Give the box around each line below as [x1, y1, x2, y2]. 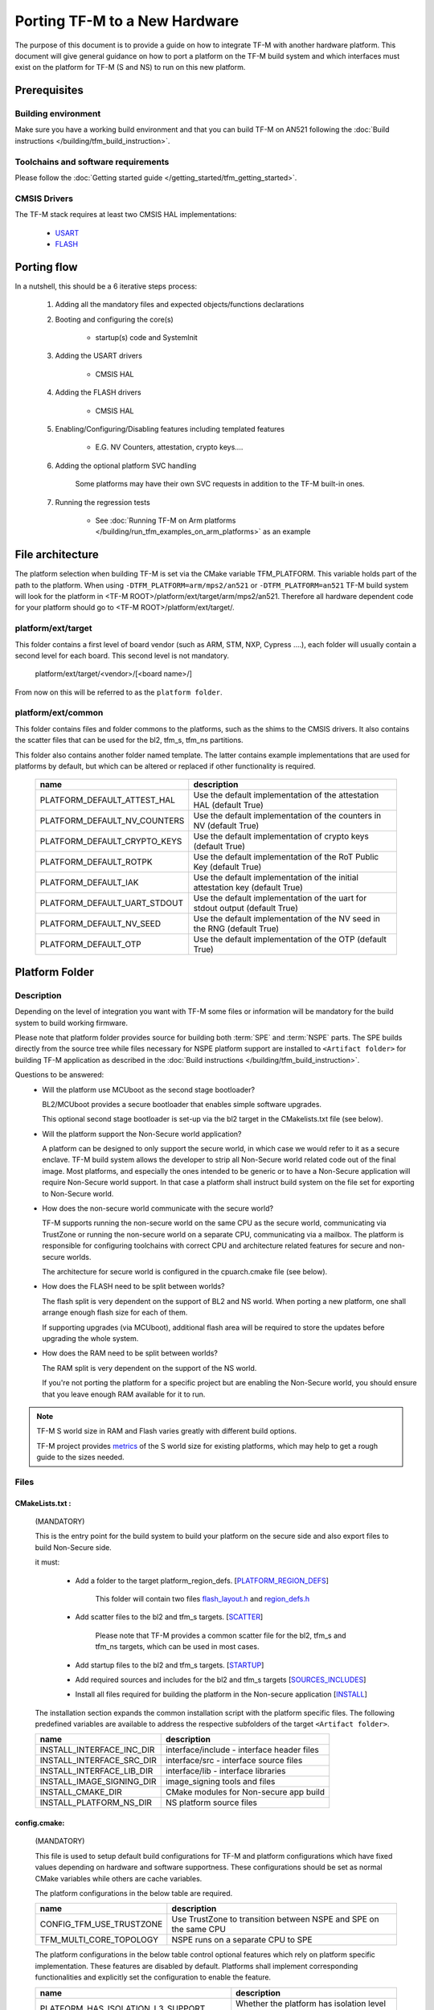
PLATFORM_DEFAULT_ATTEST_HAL [39, 794, 176, 806]
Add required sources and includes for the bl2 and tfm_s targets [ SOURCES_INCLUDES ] [75, 1675, 366, 1684]
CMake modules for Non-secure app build [165, 1786, 325, 1798]
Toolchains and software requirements [14, 156, 170, 167]
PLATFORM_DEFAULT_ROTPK [39, 856, 153, 868]
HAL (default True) [193, 800, 264, 811]
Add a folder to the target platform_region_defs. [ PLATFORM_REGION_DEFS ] [75, 1576, 330, 1585]
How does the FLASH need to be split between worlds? [42, 1282, 225, 1291]
